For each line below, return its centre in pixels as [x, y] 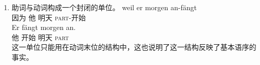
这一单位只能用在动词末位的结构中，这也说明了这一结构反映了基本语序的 [134, 47]
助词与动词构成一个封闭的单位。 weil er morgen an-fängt [104, 7]
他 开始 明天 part [40, 37]
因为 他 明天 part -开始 [49, 17]
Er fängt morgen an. [44, 27]
